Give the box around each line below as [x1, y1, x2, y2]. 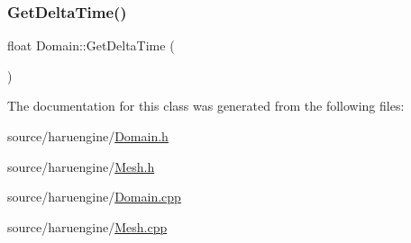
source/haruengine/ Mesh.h [7, 157, 155, 175]
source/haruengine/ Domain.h [7, 127, 169, 145]
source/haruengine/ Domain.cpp [7, 187, 181, 206]
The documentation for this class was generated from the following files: [7, 96, 405, 115]
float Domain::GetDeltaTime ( [7, 36, 175, 55]
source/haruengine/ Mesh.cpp [7, 217, 168, 236]
